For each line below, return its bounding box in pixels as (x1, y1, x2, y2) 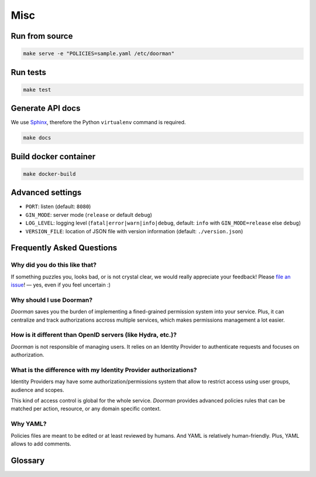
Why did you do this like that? (11, 261, 97, 269)
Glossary (11, 455, 45, 465)
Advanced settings (11, 188, 82, 197)
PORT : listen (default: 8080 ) (25, 203, 91, 210)
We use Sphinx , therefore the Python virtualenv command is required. (11, 119, 186, 126)
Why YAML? (11, 420, 47, 428)
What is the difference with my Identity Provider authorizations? (11, 366, 197, 374)
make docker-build (23, 171, 76, 177)
